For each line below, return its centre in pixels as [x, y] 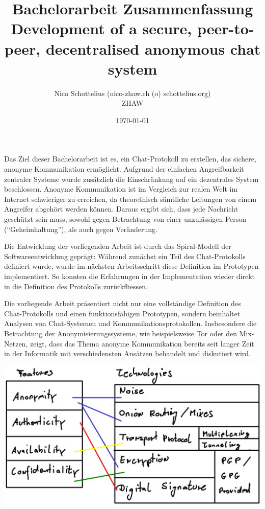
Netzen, [16, 343]
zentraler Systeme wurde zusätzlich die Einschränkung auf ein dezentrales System [131, 179]
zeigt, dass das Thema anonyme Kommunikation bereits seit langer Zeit [142, 343]
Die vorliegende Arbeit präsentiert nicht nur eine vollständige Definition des [123, 303]
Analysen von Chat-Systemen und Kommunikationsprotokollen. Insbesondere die [130, 323]
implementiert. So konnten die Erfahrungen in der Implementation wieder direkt [130, 276]
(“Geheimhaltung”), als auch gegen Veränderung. [81, 229]
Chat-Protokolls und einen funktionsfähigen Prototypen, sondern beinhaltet [122, 313]
